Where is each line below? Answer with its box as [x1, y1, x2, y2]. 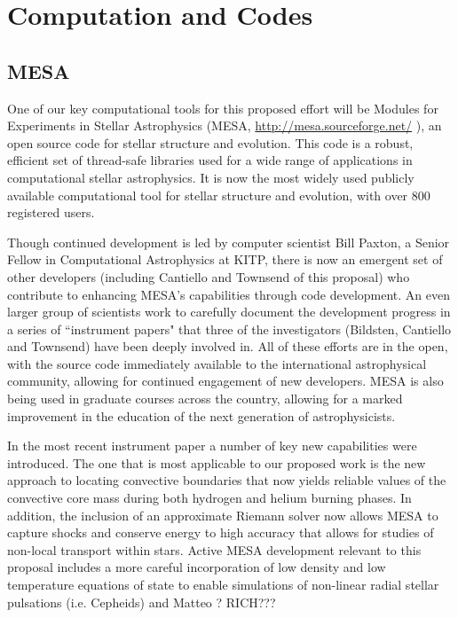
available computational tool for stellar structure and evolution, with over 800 [7, 185, 430, 204]
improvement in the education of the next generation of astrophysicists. [7, 406, 396, 425]
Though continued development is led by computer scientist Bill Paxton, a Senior [7, 232, 450, 251]
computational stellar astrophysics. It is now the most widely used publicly [7, 168, 415, 186]
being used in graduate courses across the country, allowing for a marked [7, 389, 403, 408]
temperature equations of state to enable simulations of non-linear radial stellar [7, 575, 439, 594]
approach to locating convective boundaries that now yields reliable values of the [7, 471, 446, 489]
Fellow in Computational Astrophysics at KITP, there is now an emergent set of [7, 250, 443, 269]
